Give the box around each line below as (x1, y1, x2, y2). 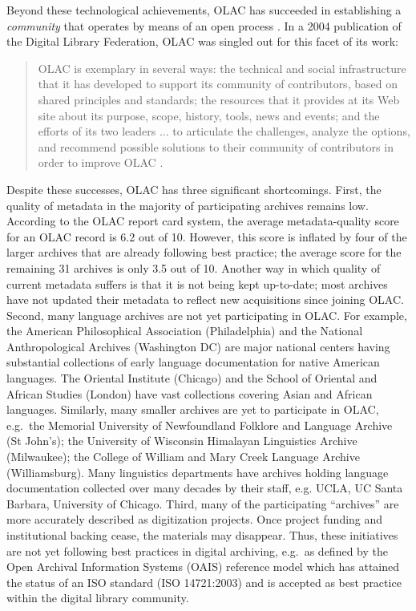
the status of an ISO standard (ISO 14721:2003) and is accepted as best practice (6, 573, 402, 590)
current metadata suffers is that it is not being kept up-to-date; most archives (6, 275, 388, 292)
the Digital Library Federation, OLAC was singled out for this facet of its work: (6, 33, 398, 50)
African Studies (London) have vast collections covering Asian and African (6, 385, 373, 402)
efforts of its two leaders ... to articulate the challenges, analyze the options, (38, 123, 410, 140)
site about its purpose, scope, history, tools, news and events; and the (38, 107, 380, 123)
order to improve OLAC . (38, 154, 164, 171)
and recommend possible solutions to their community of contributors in (38, 138, 394, 155)
